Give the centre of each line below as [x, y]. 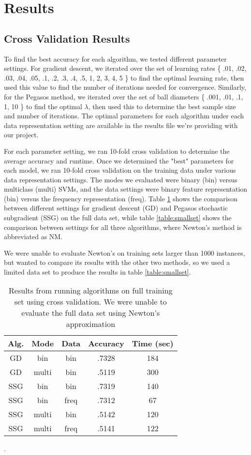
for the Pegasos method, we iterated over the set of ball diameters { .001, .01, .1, [124, 96]
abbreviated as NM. [33, 236]
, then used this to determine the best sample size [162, 106]
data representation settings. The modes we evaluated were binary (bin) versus [121, 179]
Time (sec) [153, 343]
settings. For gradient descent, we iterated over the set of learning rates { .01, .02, [125, 68]
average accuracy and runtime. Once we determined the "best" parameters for [119, 160]
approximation [91, 324]
